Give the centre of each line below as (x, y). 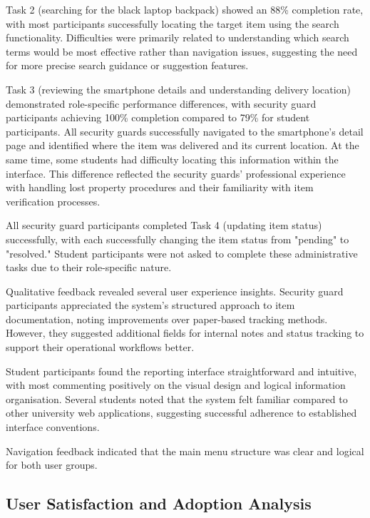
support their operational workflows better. (100, 347)
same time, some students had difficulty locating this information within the (172, 159)
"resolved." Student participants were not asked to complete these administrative (182, 253)
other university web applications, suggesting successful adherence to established (181, 413)
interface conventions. (53, 427)
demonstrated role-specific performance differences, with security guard (161, 103)
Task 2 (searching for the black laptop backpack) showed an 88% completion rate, (185, 9)
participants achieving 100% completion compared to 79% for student (158, 117)
